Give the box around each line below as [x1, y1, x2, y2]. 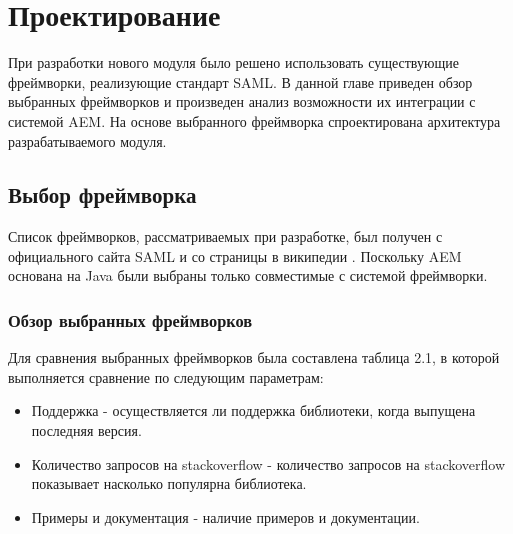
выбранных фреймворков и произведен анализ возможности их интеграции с [8, 91, 476, 112]
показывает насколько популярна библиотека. [31, 473, 307, 494]
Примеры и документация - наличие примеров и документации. [31, 506, 420, 527]
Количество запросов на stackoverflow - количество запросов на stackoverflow [31, 453, 506, 474]
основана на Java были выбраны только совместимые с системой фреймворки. [8, 265, 488, 286]
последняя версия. [31, 420, 142, 441]
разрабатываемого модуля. [8, 130, 167, 151]
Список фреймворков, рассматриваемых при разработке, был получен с [8, 226, 443, 247]
